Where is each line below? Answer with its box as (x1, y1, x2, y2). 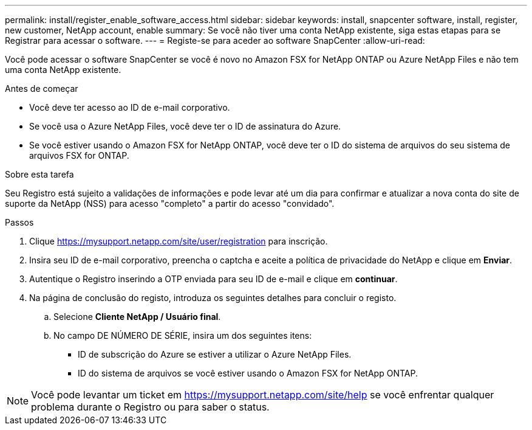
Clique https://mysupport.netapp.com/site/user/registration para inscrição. (29, 236, 328, 246)
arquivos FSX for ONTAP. (29, 150, 129, 161)
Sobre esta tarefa (5, 169, 74, 179)
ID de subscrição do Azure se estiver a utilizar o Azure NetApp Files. (78, 349, 352, 359)
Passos (5, 217, 34, 227)
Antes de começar (5, 83, 78, 94)
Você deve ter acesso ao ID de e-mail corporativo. (29, 102, 230, 113)
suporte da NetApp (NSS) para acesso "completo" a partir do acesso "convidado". (5, 198, 335, 209)
